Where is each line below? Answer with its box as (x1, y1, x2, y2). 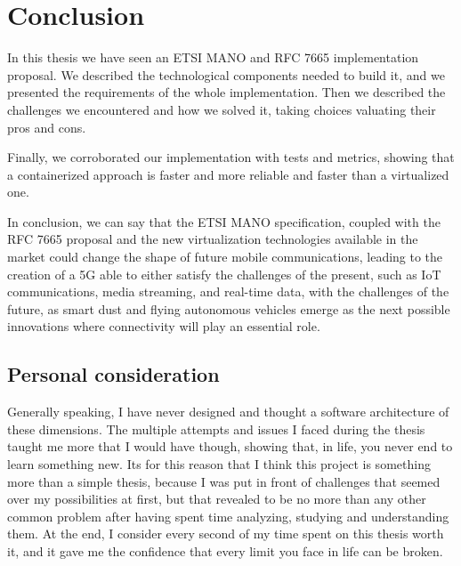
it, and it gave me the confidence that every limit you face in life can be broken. (7, 541, 443, 560)
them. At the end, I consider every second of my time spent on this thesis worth (7, 524, 444, 543)
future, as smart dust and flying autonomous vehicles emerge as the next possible (7, 299, 450, 318)
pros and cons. (7, 117, 86, 136)
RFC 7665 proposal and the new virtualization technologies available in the (7, 230, 418, 248)
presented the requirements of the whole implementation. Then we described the (7, 83, 446, 101)
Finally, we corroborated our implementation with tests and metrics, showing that (7, 148, 455, 166)
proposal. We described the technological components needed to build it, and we (7, 65, 445, 84)
